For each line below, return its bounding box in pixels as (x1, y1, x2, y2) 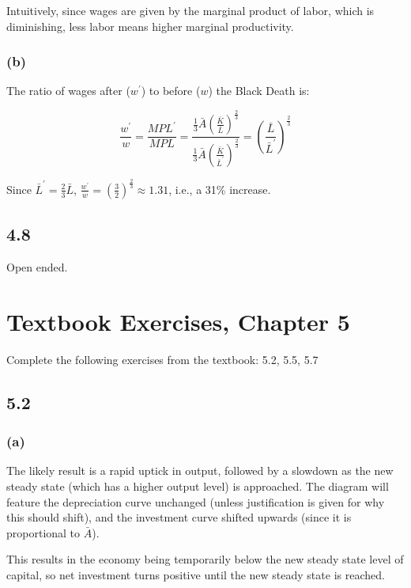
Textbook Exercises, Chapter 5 (6, 305, 350, 337)
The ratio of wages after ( (6, 82, 130, 99)
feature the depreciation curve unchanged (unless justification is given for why (6, 493, 385, 510)
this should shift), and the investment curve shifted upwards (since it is (6, 509, 352, 525)
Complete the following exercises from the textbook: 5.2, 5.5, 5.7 (6, 351, 319, 367)
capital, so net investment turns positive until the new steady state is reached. (6, 567, 385, 583)
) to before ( (141, 82, 201, 99)
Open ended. (6, 259, 68, 275)
